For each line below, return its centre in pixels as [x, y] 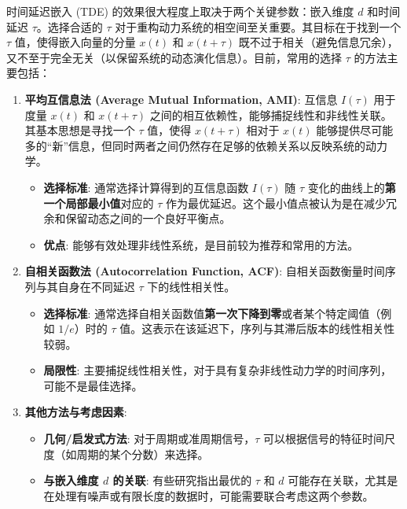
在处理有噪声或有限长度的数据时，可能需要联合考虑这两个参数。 [209, 495]
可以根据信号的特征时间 [324, 439]
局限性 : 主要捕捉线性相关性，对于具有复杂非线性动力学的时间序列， [218, 370]
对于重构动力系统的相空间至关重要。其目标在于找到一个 [258, 26]
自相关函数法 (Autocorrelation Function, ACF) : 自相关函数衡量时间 [205, 271]
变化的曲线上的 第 [352, 187]
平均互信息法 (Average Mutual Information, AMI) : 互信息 [181, 99]
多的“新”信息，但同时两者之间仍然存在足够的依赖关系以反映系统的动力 [206, 145]
